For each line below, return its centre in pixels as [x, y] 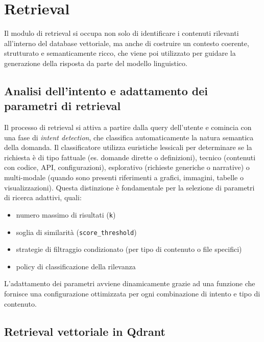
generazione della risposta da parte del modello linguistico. [96, 63]
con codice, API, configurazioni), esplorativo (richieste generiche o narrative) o [127, 167]
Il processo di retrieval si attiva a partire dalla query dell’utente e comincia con [128, 127]
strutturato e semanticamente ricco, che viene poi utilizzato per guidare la [120, 53]
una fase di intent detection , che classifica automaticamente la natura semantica [129, 137]
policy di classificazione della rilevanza [76, 266]
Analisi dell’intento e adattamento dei [106, 90]
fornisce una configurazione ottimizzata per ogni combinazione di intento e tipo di [132, 293]
